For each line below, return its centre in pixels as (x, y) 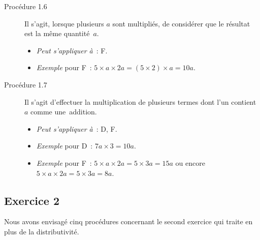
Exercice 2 (32, 200)
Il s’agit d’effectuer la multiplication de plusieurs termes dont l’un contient (140, 101)
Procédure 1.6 (26, 6)
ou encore (190, 162)
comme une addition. (64, 112)
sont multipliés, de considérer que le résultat (181, 23)
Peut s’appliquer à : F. (72, 50)
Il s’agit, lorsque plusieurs (64, 23)
